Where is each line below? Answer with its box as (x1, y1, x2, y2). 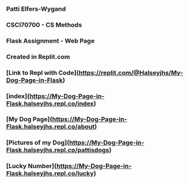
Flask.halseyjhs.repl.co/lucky (6, 169, 94, 178)
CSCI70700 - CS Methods (6, 20, 82, 29)
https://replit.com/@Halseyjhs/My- (78, 68, 183, 77)
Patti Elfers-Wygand (6, 5, 67, 13)
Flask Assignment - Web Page (6, 36, 95, 45)
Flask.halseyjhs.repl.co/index (6, 99, 94, 108)
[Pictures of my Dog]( (6, 138, 70, 147)
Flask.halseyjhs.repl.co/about (6, 122, 95, 131)
